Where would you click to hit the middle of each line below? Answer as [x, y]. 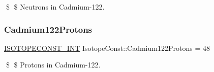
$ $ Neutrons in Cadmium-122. [55, 7]
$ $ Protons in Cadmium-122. [53, 65]
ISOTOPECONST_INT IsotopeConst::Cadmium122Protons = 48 [107, 48]
